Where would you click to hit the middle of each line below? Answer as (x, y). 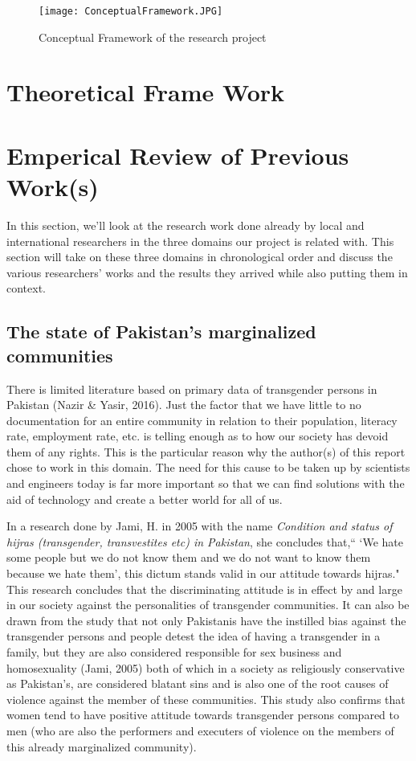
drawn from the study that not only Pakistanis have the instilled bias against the (206, 620)
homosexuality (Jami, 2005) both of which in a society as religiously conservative (206, 667)
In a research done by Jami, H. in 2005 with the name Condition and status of (200, 526)
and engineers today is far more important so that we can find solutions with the (206, 483)
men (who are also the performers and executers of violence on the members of (200, 730)
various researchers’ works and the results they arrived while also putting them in (207, 272)
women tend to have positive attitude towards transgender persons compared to (203, 715)
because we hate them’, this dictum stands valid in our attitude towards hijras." (203, 573)
